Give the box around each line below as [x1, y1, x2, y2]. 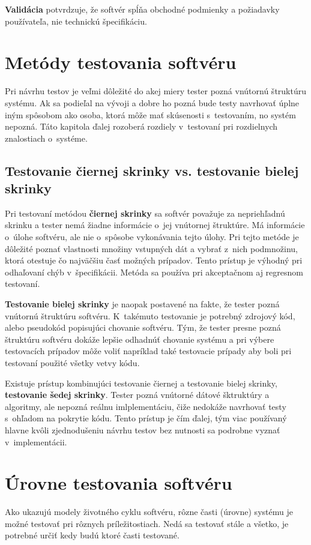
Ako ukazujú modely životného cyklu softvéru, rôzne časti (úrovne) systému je [5, 505, 293, 518]
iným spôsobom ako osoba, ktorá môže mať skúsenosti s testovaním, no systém [5, 108, 296, 121]
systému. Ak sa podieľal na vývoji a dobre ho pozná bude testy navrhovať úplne [5, 96, 300, 109]
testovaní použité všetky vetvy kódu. [5, 357, 140, 369]
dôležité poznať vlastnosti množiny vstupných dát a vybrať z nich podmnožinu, [5, 242, 298, 254]
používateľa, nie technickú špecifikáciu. [5, 14, 147, 27]
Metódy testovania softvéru [5, 50, 237, 74]
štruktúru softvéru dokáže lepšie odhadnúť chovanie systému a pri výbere [5, 333, 274, 345]
